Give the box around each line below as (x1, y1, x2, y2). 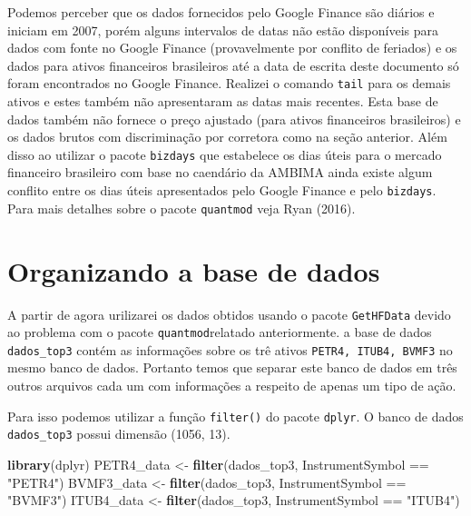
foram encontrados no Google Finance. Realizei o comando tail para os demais (7, 74, 451, 93)
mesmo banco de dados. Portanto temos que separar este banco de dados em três (7, 358, 457, 377)
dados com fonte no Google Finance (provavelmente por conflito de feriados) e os (7, 38, 457, 57)
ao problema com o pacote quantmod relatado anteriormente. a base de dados (7, 322, 432, 342)
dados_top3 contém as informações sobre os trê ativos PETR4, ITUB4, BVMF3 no (7, 340, 453, 359)
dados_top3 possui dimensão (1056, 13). (7, 424, 231, 443)
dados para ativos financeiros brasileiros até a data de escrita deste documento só (7, 55, 459, 74)
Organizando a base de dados (7, 252, 380, 289)
